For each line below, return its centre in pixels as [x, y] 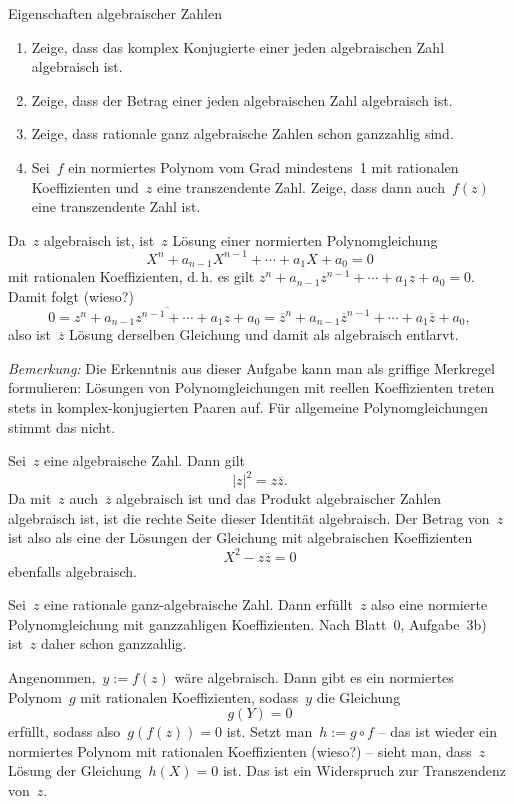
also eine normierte [429, 604]
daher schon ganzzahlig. [114, 643]
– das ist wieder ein [438, 731]
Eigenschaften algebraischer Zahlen [115, 13]
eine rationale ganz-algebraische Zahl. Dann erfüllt [198, 604]
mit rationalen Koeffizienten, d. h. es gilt [131, 276]
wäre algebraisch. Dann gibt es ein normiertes [314, 676]
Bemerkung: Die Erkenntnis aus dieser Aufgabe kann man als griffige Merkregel [251, 367]
